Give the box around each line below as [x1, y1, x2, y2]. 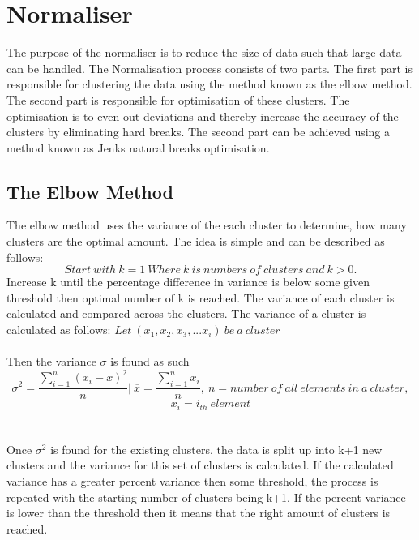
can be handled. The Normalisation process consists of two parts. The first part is [6, 59, 413, 76]
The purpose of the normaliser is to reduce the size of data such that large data [6, 44, 402, 61]
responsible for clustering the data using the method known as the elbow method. [6, 75, 413, 92]
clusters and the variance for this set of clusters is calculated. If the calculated [6, 456, 394, 474]
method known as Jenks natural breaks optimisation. [6, 139, 270, 156]
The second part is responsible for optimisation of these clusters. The [6, 91, 350, 108]
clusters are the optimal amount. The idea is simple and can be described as [6, 233, 385, 250]
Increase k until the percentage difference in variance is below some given [6, 273, 370, 290]
